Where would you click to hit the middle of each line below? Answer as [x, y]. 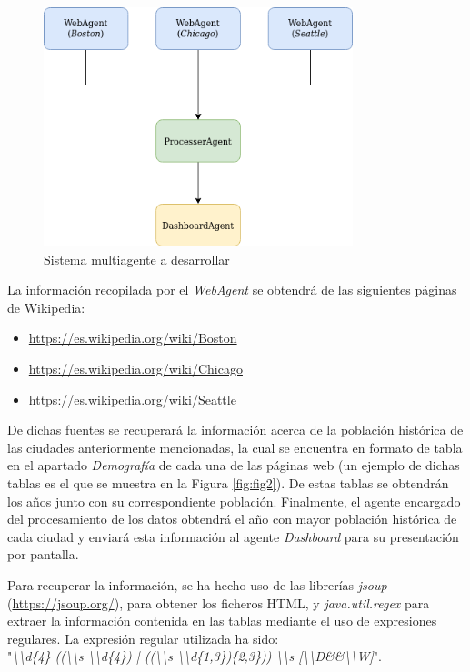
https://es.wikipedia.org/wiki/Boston [133, 338]
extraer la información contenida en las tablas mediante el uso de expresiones [222, 621]
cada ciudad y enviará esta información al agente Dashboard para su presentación [233, 536]
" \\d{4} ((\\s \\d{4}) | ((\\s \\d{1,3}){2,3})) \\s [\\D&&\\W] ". [195, 656]
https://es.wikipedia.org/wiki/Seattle [132, 399]
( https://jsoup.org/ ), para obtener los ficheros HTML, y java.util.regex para [219, 602]
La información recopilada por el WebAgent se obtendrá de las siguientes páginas [232, 290]
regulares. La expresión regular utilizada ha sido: [143, 638]
